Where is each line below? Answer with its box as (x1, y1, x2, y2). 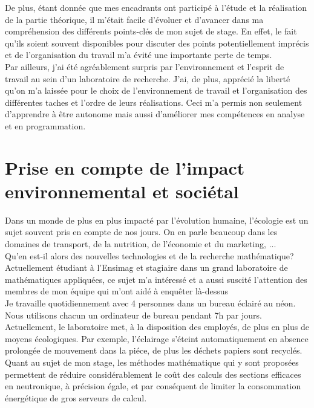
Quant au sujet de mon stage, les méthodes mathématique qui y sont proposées (5, 355, 299, 368)
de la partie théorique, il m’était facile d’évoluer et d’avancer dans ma (5, 13, 264, 25)
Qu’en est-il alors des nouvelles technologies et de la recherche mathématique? (5, 249, 294, 262)
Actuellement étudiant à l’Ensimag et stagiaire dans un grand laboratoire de (5, 261, 288, 274)
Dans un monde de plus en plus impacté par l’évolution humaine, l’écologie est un (5, 213, 309, 226)
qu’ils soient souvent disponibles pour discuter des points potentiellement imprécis (5, 36, 309, 49)
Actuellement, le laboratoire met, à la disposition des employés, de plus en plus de (5, 320, 309, 333)
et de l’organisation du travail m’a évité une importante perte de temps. (5, 48, 272, 61)
